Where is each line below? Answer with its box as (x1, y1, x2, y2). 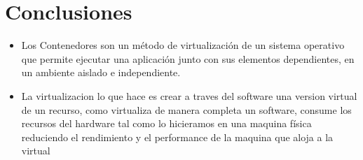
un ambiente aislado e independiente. (21, 65, 181, 80)
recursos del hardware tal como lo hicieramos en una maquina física (21, 116, 312, 131)
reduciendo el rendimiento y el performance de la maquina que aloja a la (21, 129, 334, 144)
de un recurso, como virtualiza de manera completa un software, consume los (21, 102, 352, 117)
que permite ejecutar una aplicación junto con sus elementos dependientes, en (21, 51, 355, 66)
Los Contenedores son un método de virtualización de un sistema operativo (21, 38, 345, 52)
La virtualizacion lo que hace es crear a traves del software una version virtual (21, 88, 357, 103)
